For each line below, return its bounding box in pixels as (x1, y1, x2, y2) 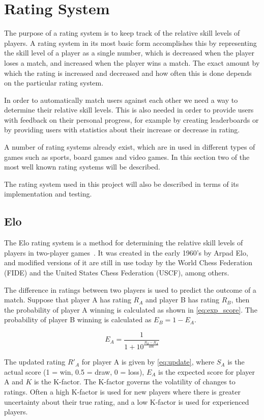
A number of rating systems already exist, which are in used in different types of (4, 142, 255, 152)
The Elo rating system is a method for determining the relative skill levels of (4, 237, 243, 248)
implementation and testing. (4, 188, 92, 199)
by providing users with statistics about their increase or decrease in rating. (4, 124, 240, 135)
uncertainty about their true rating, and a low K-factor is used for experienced (4, 396, 249, 407)
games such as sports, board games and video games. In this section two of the (4, 151, 250, 162)
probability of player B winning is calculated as (4, 314, 152, 325)
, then (231, 294, 250, 305)
